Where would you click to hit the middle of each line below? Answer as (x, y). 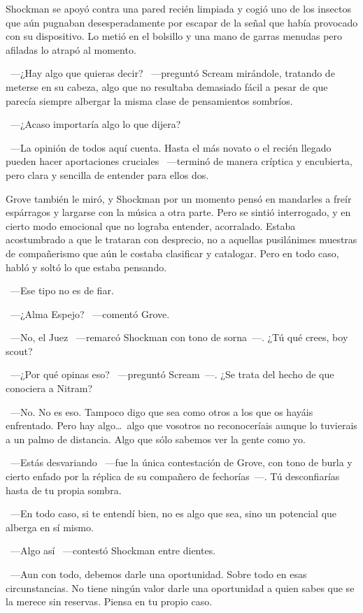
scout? (19, 351)
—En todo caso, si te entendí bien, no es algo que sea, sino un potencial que (173, 513)
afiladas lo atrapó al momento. (71, 49)
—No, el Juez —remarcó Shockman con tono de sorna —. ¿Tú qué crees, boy (179, 337)
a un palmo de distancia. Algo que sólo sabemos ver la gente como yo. (156, 439)
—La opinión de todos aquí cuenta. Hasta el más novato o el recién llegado (171, 147)
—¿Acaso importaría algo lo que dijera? (95, 124)
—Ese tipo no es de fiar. (62, 290)
